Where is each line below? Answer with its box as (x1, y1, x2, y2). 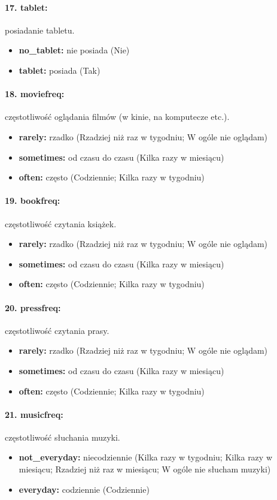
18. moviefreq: (5, 88, 65, 100)
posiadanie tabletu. (5, 23, 75, 36)
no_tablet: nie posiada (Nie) (19, 44, 130, 56)
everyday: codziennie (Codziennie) (19, 483, 150, 495)
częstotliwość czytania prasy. (5, 324, 109, 336)
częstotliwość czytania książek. (5, 217, 117, 230)
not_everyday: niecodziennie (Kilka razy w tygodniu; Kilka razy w (19, 451, 272, 463)
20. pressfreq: (5, 301, 61, 314)
